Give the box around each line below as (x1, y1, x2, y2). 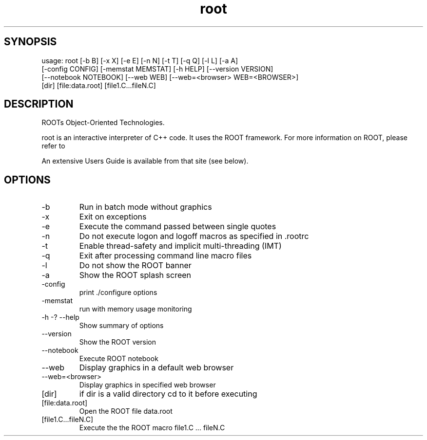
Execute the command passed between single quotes (79, 221, 276, 232)
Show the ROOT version (79, 338, 156, 347)
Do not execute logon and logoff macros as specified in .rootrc (79, 231, 309, 241)
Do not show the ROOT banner (79, 260, 192, 271)
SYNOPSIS (4, 36, 57, 48)
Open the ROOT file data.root (79, 407, 173, 416)
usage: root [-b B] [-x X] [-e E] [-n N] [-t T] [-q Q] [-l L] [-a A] (41, 56, 238, 65)
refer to (41, 142, 65, 150)
